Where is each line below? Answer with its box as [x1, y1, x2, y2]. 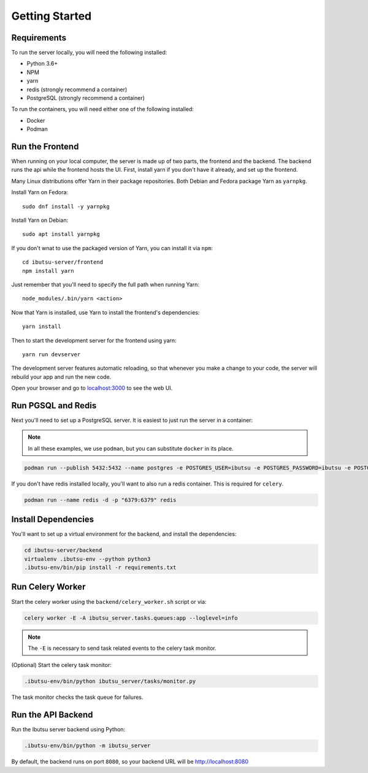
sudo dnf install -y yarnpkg [22, 203, 110, 210]
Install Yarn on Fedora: [11, 189, 69, 196]
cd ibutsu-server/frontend [22, 259, 104, 266]
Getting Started [11, 9, 92, 23]
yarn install [22, 323, 61, 330]
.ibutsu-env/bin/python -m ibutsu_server [24, 742, 151, 749]
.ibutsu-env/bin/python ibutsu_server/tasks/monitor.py [24, 678, 196, 685]
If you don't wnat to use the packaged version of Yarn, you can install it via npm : [11, 244, 213, 251]
